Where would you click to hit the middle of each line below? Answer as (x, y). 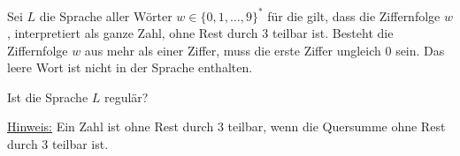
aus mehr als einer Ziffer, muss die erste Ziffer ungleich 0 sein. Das (264, 50)
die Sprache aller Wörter (106, 15)
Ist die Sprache (48, 97)
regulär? (126, 97)
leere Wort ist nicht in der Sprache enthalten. (130, 67)
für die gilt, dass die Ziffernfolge (354, 15)
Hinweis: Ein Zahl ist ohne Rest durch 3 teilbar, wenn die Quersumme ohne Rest (226, 126)
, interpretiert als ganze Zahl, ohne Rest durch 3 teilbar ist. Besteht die (200, 33)
